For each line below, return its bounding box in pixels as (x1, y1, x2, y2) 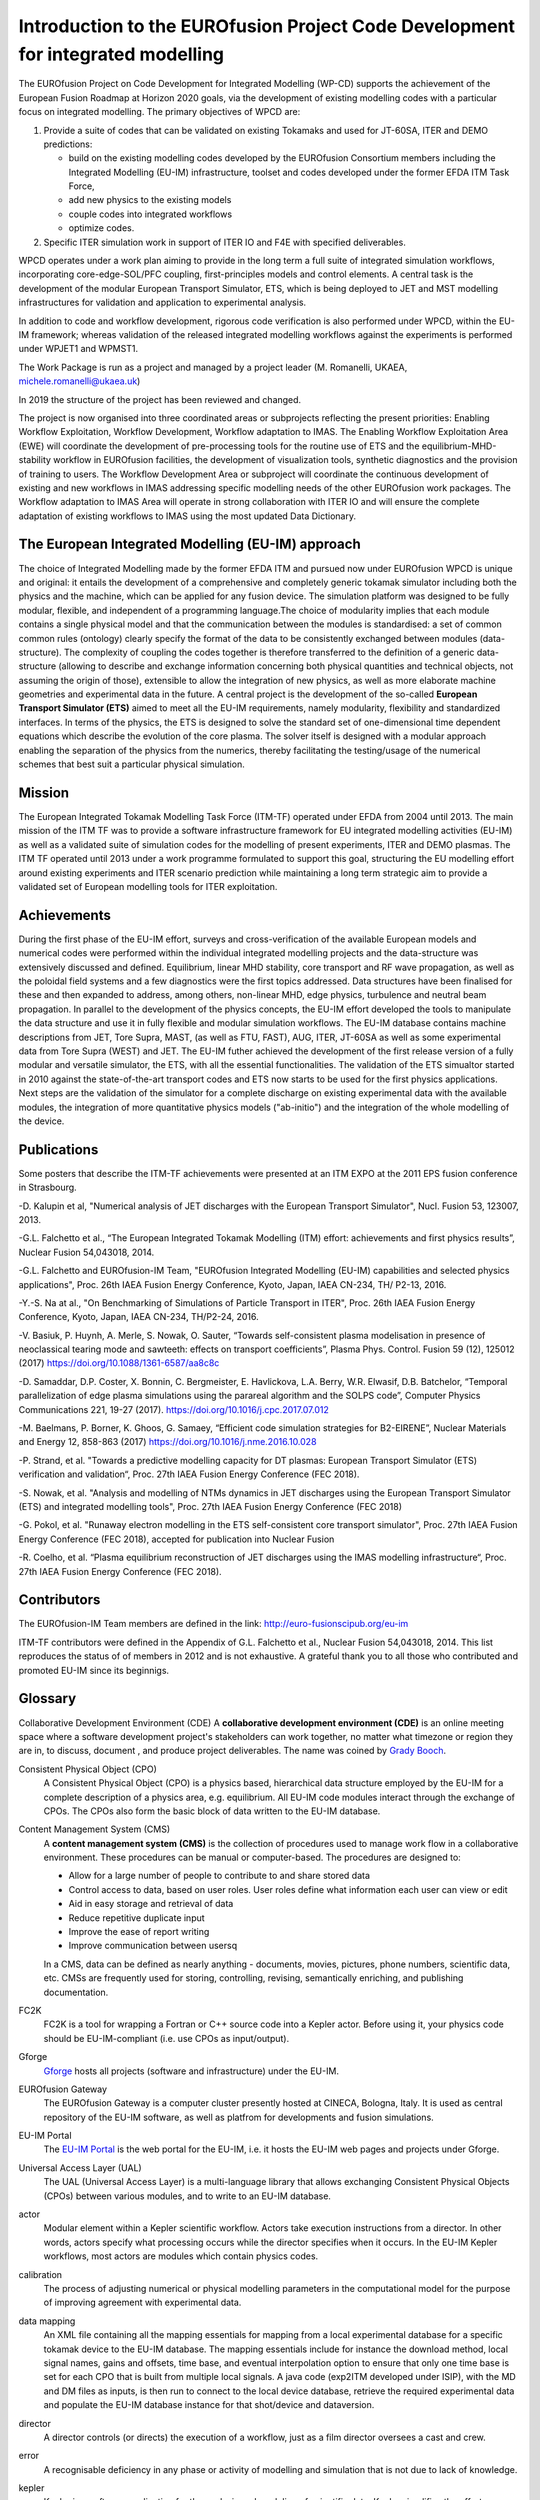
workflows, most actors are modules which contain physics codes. (43, 2250, 319, 2262)
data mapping (18, 2315, 76, 2327)
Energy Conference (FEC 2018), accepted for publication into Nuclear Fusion (18, 1533, 335, 1545)
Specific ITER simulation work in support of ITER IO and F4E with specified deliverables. (43, 236, 407, 248)
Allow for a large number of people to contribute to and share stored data (68, 1870, 370, 1882)
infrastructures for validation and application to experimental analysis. (18, 296, 307, 309)
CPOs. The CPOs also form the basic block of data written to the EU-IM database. (43, 1805, 381, 1817)
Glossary (18, 1690, 77, 1707)
